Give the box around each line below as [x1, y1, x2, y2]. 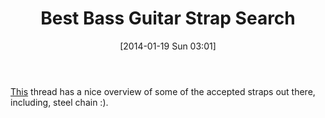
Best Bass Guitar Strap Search [40, 7, 296, 30]
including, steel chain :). [10, 96, 109, 108]
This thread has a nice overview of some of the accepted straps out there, [10, 85, 316, 97]
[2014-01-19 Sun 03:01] [119, 40, 217, 52]
